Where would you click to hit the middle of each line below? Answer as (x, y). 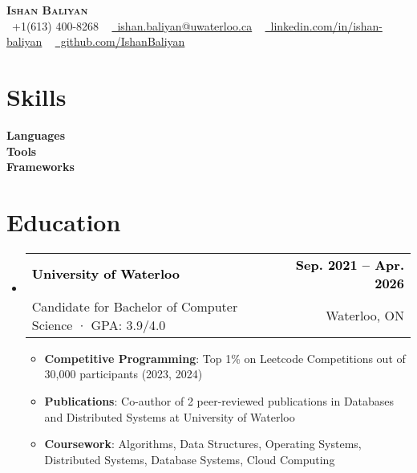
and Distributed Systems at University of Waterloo (170, 416)
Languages (36, 135)
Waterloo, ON (365, 316)
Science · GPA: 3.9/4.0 (99, 324)
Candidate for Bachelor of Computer (135, 306)
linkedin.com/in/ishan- (326, 25)
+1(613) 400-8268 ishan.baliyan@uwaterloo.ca (132, 25)
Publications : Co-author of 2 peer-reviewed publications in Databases (219, 401)
